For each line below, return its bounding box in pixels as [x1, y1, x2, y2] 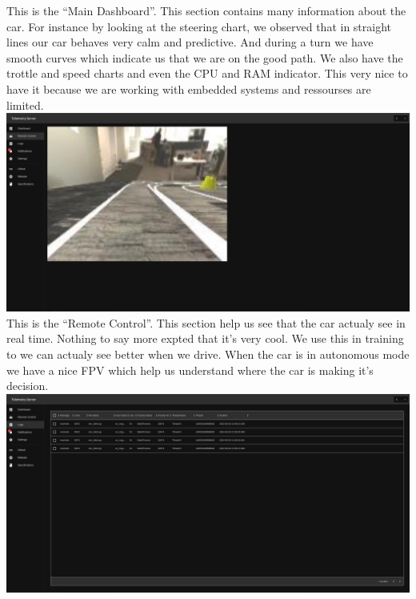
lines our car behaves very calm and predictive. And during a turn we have [6, 34, 374, 50]
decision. [6, 377, 49, 394]
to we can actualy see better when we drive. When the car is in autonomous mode [6, 346, 410, 362]
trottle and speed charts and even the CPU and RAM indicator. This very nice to [6, 65, 408, 82]
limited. [6, 96, 44, 113]
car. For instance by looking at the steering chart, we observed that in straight [6, 18, 392, 34]
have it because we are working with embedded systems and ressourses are [6, 80, 371, 97]
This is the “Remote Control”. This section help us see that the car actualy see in [6, 314, 406, 331]
